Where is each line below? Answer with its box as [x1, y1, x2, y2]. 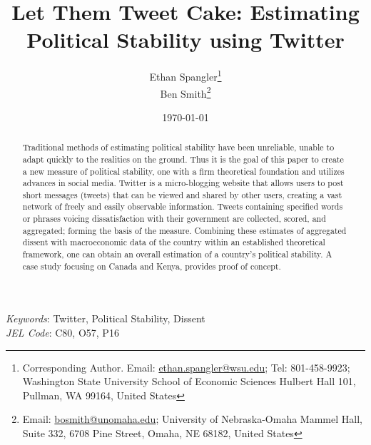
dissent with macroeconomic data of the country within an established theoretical [22, 236, 325, 248]
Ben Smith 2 [160, 83, 211, 101]
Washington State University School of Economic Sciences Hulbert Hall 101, [22, 374, 356, 389]
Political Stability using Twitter [26, 25, 345, 54]
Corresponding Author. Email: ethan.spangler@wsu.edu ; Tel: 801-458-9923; [22, 359, 350, 374]
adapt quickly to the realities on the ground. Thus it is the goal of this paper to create [22, 153, 344, 165]
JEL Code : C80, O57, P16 [6, 325, 119, 340]
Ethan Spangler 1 [149, 67, 222, 83]
